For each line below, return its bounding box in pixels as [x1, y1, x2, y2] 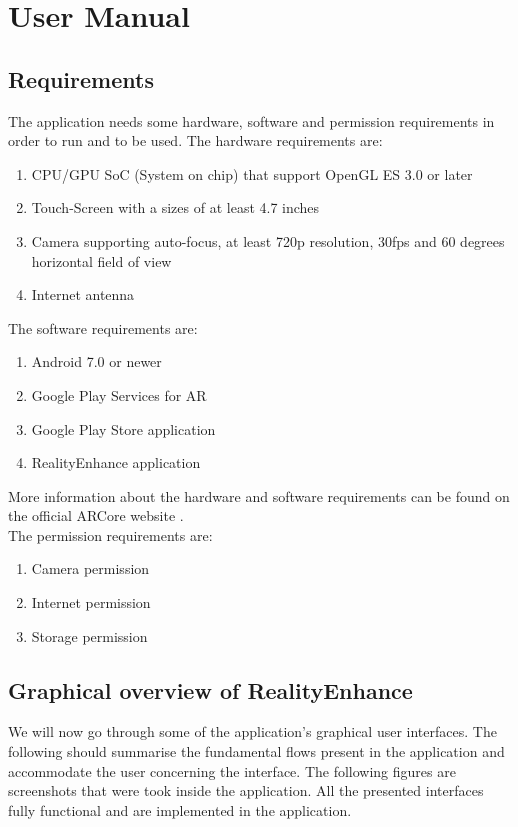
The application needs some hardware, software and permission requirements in [8, 110, 495, 131]
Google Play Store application [31, 418, 216, 439]
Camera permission [31, 558, 150, 579]
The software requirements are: [8, 317, 198, 338]
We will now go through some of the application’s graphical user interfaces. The [8, 721, 497, 742]
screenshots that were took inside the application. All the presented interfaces [8, 780, 484, 801]
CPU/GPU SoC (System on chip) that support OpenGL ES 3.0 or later [31, 163, 473, 184]
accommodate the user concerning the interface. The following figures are [8, 760, 456, 781]
